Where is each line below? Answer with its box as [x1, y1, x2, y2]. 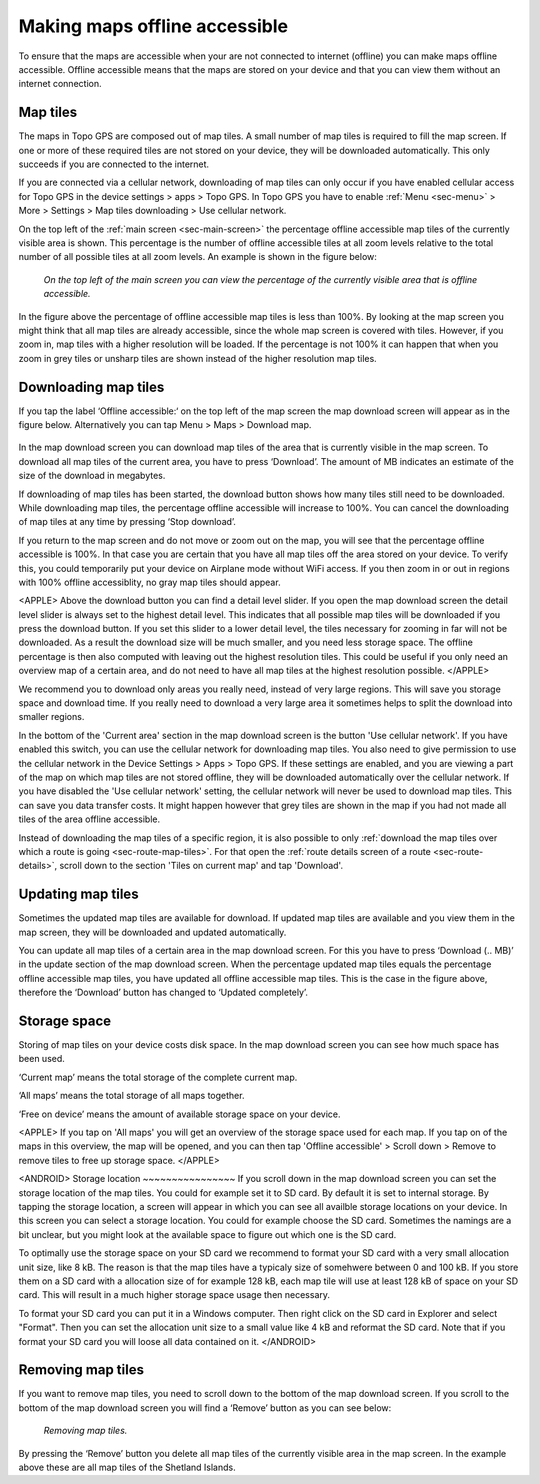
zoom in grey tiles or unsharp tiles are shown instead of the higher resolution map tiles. [18, 352, 377, 364]
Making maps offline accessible [18, 15, 289, 37]
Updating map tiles [18, 886, 139, 903]
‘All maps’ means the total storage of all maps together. [18, 1090, 245, 1102]
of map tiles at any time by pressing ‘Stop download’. [18, 516, 237, 528]
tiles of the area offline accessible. [18, 813, 161, 825]
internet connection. [18, 78, 102, 90]
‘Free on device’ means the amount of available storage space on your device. [18, 1108, 341, 1120]
